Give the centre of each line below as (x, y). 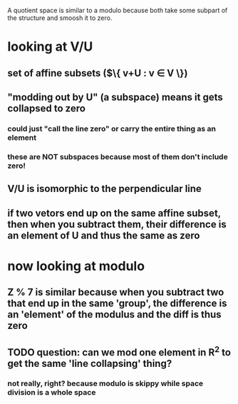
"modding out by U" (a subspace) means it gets (115, 97)
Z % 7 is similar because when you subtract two (116, 292)
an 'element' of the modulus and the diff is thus (115, 314)
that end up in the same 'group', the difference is (117, 304)
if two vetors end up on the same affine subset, (114, 213)
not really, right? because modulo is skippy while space (105, 383)
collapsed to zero (46, 108)
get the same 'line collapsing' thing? (90, 363)
